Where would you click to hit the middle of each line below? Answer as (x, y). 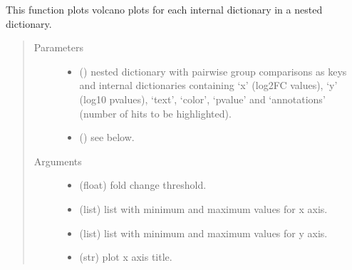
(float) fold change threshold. (143, 185)
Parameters (58, 47)
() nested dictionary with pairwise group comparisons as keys (213, 71)
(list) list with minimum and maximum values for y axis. (203, 233)
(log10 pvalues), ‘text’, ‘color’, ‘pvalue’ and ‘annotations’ (202, 99)
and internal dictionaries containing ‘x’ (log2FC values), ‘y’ (208, 85)
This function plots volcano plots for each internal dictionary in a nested (164, 9)
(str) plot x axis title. (126, 257)
